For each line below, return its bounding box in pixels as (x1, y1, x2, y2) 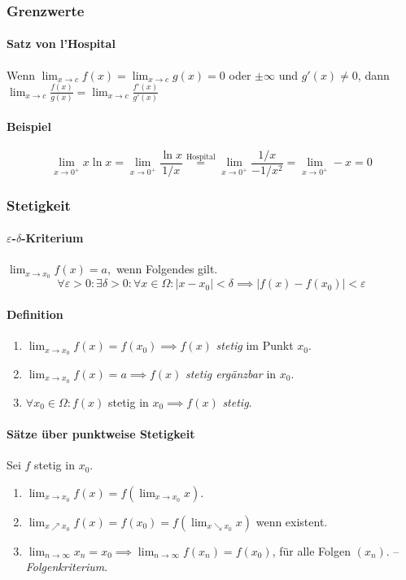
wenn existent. (255, 512, 328, 530)
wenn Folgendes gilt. (116, 260, 218, 277)
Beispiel (7, 117, 51, 134)
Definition (7, 305, 63, 322)
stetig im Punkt (216, 337, 294, 354)
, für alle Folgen (272, 542, 351, 559)
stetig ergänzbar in (185, 365, 277, 382)
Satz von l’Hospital (7, 35, 116, 52)
